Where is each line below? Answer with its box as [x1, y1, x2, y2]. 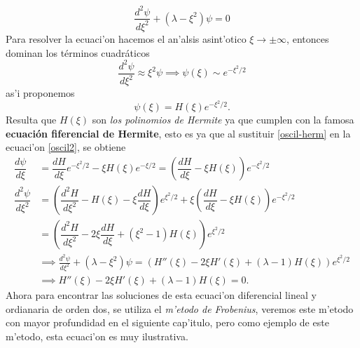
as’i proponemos [6, 86, 75, 100]
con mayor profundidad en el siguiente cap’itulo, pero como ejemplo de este [6, 315, 329, 330]
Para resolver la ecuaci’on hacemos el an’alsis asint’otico [6, 31, 247, 46]
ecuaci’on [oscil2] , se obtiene [6, 140, 126, 154]
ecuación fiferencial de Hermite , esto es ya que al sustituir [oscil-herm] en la [6, 126, 351, 140]
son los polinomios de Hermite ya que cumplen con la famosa [92, 112, 354, 127]
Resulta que [6, 112, 57, 127]
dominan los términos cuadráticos [6, 45, 150, 60]
